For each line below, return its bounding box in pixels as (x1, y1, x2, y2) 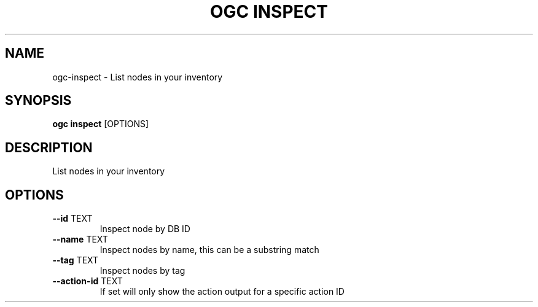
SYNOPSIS (5, 93, 72, 109)
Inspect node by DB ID (99, 223, 190, 235)
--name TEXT (52, 234, 108, 245)
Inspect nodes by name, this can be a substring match (99, 244, 319, 255)
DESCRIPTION (5, 139, 93, 155)
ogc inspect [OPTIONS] (52, 119, 149, 130)
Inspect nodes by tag (99, 265, 185, 276)
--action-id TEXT (52, 276, 123, 287)
